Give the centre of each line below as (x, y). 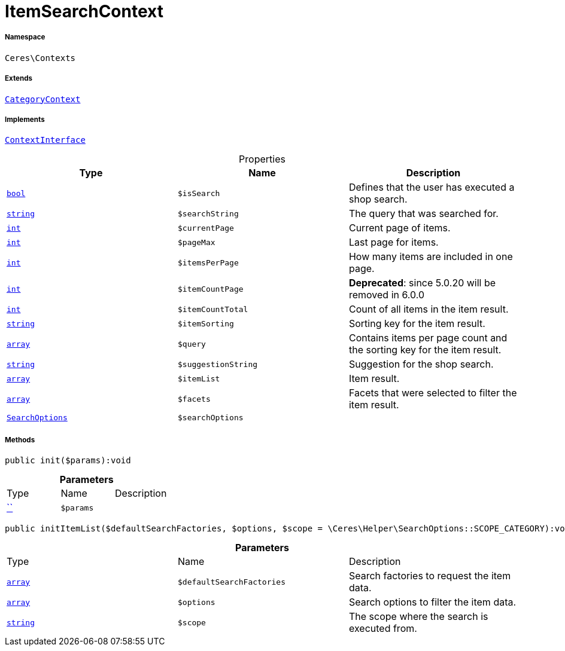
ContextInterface (45, 140)
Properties (262, 159)
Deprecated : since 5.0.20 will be (422, 283)
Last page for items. (394, 242)
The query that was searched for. (423, 214)
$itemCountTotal (213, 309)
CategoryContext (43, 99)
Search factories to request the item (430, 576)
